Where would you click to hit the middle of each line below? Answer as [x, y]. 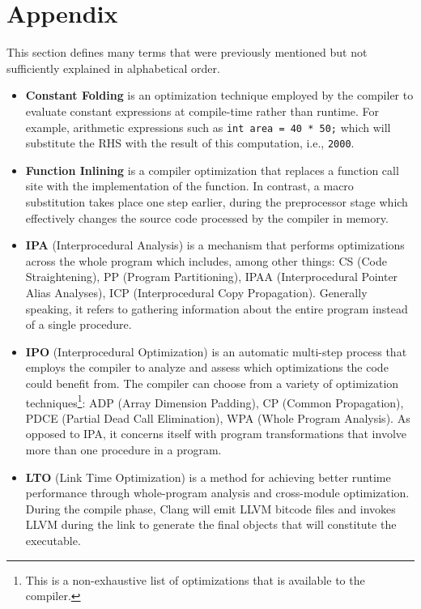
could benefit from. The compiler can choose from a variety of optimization [212, 383]
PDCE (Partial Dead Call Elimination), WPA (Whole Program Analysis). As [218, 417]
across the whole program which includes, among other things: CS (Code [206, 260]
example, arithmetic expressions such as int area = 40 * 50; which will [208, 127]
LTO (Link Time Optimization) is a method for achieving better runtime [208, 477]
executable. [53, 540]
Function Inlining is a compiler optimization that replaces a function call [212, 170]
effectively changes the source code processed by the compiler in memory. [207, 217]
